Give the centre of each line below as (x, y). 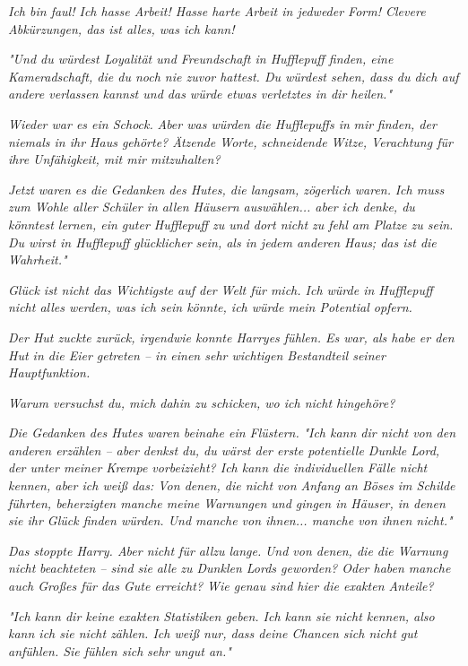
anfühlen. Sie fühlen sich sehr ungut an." (120, 650)
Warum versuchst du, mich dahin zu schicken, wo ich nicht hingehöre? (202, 402)
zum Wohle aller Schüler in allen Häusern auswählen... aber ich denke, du (212, 207)
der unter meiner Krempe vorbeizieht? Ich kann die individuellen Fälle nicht (218, 467)
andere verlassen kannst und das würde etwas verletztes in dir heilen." (200, 94)
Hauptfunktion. (49, 372)
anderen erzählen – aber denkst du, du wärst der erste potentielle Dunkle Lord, (224, 450)
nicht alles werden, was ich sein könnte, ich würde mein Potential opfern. (210, 307)
